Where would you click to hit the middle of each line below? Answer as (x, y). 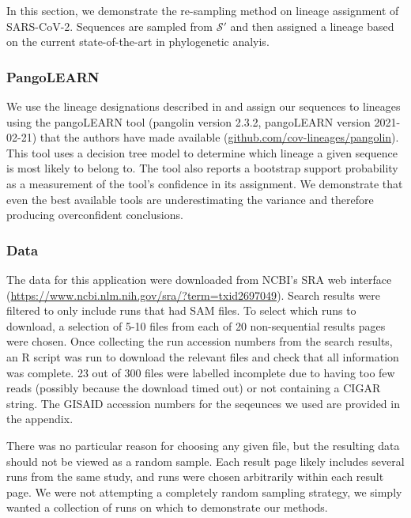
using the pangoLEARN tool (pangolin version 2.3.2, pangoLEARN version (189, 121)
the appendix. (40, 419)
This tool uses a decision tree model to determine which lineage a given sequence (202, 152)
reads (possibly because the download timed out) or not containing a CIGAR (194, 388)
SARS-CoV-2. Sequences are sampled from (109, 26)
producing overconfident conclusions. (95, 215)
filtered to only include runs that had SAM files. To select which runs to (181, 310)
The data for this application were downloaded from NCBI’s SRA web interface (199, 279)
